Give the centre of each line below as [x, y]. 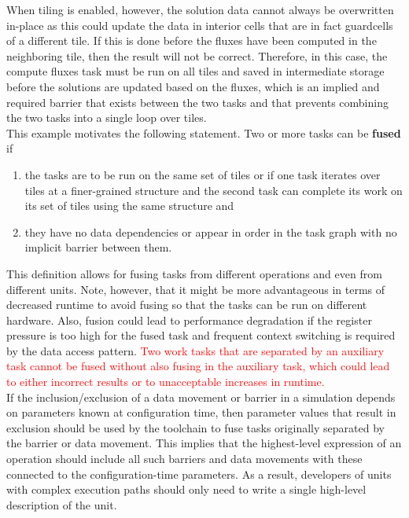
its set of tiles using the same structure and [129, 206]
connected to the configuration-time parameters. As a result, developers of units [199, 474]
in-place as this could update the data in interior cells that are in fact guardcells [200, 25]
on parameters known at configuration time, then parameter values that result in [201, 412]
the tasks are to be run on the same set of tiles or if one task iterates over [203, 174]
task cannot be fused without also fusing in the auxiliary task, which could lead [198, 366]
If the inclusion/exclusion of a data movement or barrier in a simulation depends [201, 397]
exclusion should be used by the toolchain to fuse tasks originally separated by [195, 427]
